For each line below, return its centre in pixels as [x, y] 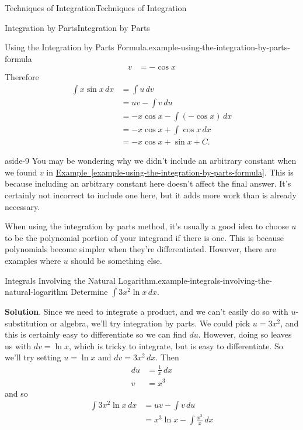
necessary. [22, 206]
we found [21, 172]
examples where [33, 260]
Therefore [22, 77]
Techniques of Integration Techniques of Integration [96, 8]
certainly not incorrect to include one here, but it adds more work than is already [151, 195]
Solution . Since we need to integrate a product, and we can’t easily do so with [147, 312]
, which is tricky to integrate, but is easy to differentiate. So [176, 345]
